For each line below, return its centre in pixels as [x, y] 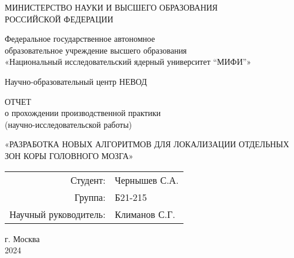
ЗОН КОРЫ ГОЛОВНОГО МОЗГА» [69, 155]
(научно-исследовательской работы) [69, 124]
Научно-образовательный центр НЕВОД [76, 81]
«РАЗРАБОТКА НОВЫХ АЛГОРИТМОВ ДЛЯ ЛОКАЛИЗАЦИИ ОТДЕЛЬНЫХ [147, 144]
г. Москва [22, 238]
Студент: [88, 180]
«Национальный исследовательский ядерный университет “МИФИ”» [128, 62]
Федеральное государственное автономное [80, 39]
